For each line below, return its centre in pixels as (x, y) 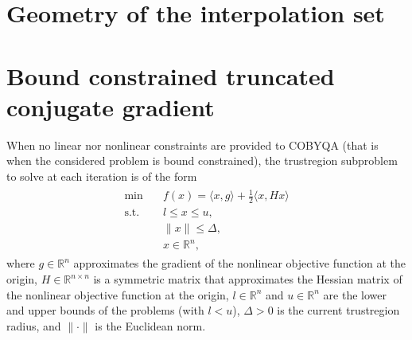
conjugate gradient (111, 106)
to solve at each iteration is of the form (102, 176)
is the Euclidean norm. (150, 325)
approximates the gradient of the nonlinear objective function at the (240, 263)
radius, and (34, 325)
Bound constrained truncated (171, 75)
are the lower (355, 294)
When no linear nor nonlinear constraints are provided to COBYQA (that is (192, 145)
